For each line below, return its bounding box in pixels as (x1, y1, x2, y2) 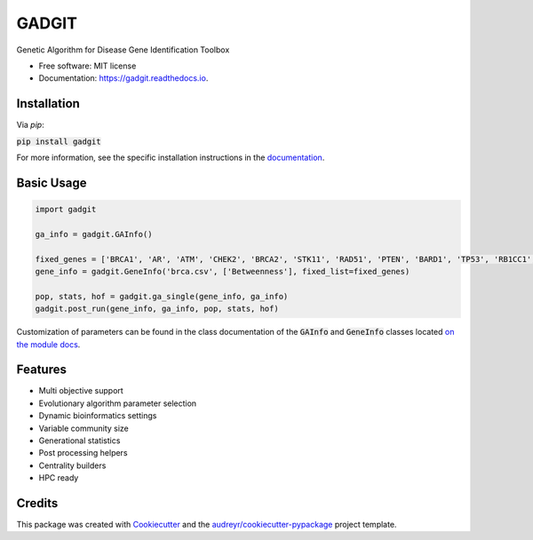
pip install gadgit (16, 136, 101, 147)
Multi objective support (38, 385, 123, 396)
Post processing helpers (38, 448, 128, 458)
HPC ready (38, 472, 79, 483)
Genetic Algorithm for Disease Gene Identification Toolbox (16, 44, 230, 55)
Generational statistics (38, 435, 121, 446)
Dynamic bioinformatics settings (38, 410, 157, 421)
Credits (16, 496, 59, 511)
